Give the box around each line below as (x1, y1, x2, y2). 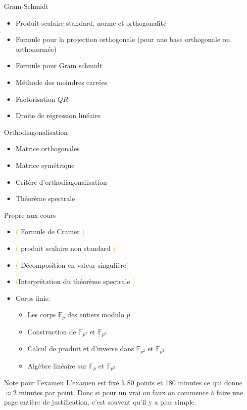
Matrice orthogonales (15, 143, 80, 154)
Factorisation (15, 93, 55, 104)
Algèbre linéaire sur (27, 360, 87, 370)
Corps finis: (15, 292, 50, 303)
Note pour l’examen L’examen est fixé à (4, 377, 125, 388)
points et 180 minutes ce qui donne (136, 377, 243, 388)
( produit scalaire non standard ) (15, 243, 116, 253)
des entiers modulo (67, 309, 124, 320)
